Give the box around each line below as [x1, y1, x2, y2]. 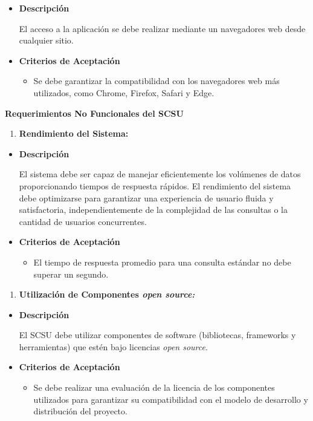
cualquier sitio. [19, 34, 74, 47]
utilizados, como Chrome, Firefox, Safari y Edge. [33, 86, 215, 99]
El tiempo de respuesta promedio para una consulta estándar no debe [33, 255, 291, 268]
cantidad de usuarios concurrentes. [19, 215, 147, 227]
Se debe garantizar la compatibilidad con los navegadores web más [33, 74, 280, 87]
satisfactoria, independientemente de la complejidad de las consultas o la [19, 203, 288, 216]
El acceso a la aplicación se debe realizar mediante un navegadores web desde [19, 22, 306, 34]
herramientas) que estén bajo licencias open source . [19, 340, 208, 353]
